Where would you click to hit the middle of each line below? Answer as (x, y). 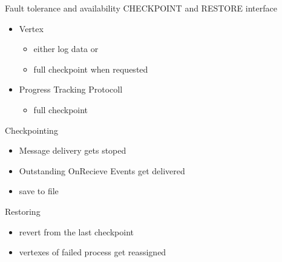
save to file (39, 191)
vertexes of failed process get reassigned (93, 252)
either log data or (66, 49)
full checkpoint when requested (91, 69)
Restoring (23, 211)
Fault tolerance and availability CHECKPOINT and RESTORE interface (141, 8)
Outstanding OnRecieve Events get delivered (102, 170)
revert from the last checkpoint (76, 231)
